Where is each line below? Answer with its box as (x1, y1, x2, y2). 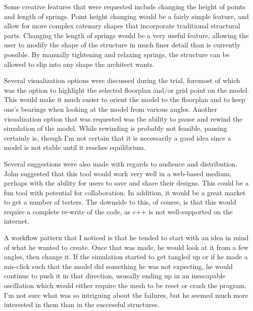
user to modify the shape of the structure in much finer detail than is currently (4, 40, 240, 50)
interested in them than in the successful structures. (4, 299, 159, 310)
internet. (4, 216, 29, 226)
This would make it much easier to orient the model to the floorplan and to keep (4, 94, 246, 104)
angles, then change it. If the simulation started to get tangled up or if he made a (4, 251, 248, 262)
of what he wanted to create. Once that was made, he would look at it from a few (4, 242, 249, 252)
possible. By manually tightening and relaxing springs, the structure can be (4, 49, 230, 59)
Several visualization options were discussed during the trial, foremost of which (4, 75, 240, 85)
